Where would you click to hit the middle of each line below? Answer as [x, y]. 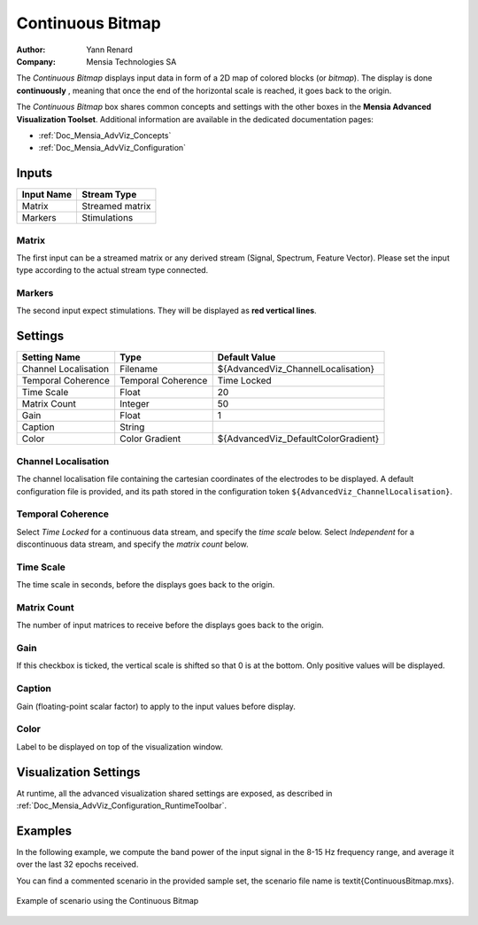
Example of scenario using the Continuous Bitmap [108, 901]
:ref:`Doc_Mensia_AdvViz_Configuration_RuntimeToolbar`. [122, 805]
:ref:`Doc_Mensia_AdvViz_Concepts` [105, 135]
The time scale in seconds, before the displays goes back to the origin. [146, 585]
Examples [44, 831]
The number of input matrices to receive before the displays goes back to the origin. [170, 626]
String [132, 427]
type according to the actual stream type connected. [112, 270]
